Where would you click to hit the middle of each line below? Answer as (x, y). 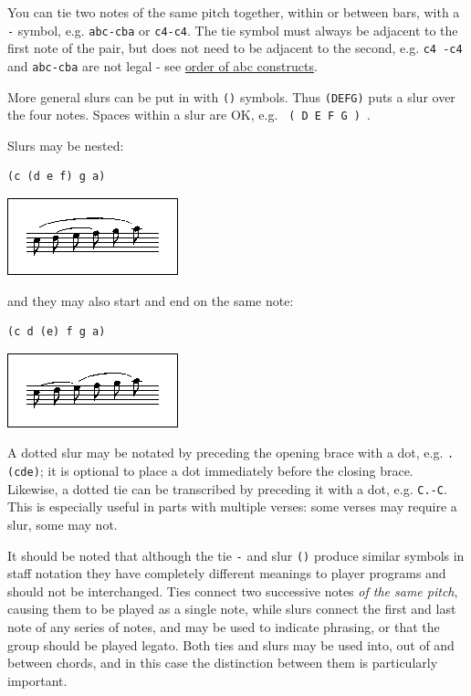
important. (37, 680)
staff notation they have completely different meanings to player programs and (227, 573)
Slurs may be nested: (66, 145)
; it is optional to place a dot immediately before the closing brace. (226, 471)
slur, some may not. (63, 524)
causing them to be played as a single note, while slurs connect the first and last (232, 609)
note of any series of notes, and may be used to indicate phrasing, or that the (224, 627)
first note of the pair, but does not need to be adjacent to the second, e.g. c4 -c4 (235, 48)
